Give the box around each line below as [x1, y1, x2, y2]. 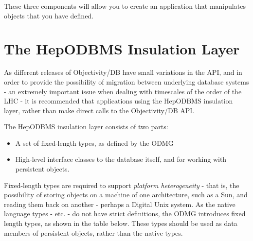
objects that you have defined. [4, 10, 94, 20]
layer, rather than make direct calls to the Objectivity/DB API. [4, 105, 195, 115]
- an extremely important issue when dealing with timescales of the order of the [4, 86, 242, 96]
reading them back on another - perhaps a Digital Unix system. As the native [4, 199, 235, 209]
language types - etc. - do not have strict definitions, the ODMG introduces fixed [4, 208, 246, 219]
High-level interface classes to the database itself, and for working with [15, 154, 227, 164]
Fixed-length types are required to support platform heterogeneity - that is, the [4, 180, 239, 190]
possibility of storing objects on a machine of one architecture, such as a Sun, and [4, 189, 248, 200]
